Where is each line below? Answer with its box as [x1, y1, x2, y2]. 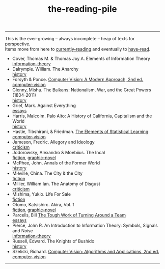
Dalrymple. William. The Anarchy [12, 66, 79, 72]
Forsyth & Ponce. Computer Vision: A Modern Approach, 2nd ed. [12, 77, 143, 82]
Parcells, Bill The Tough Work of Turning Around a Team [12, 212, 126, 218]
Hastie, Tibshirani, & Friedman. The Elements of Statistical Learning [12, 129, 149, 134]
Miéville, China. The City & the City [12, 170, 82, 176]
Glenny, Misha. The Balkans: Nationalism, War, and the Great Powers [12, 87, 151, 93]
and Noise [12, 228, 33, 234]
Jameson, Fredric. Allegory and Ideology [12, 139, 95, 145]
